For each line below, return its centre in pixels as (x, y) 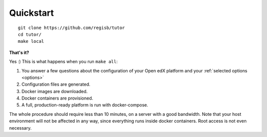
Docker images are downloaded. (55, 91)
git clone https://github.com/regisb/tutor (71, 28)
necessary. (21, 128)
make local (31, 41)
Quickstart (32, 13)
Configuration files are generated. (56, 84)
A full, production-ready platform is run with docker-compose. (85, 105)
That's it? (19, 52)
